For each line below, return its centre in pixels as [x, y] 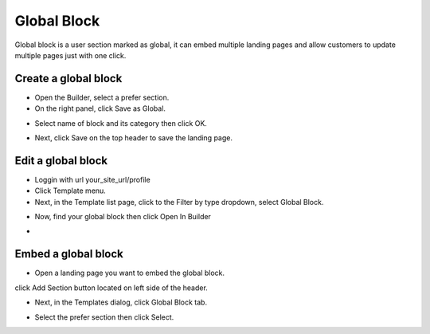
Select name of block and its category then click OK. [121, 123]
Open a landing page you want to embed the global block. [130, 273]
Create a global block [68, 79]
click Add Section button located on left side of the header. [111, 288]
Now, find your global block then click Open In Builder [123, 217]
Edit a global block [61, 161]
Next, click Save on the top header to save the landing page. [133, 138]
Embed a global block [69, 254]
